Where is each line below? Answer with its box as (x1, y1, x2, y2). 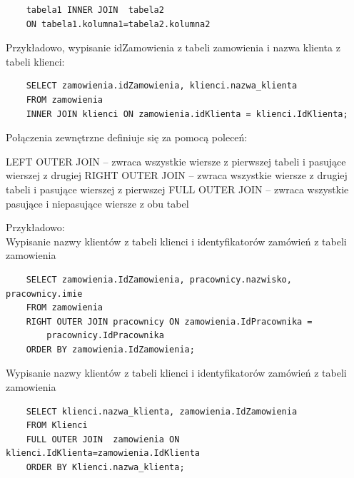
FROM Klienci (26, 420, 88, 431)
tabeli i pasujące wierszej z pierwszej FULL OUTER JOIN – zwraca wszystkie (6, 181, 349, 196)
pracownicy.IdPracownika (46, 330, 164, 341)
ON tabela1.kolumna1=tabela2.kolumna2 (26, 19, 211, 29)
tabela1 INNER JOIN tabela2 (26, 5, 164, 15)
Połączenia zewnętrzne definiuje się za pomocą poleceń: (6, 130, 248, 145)
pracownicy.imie (6, 288, 83, 299)
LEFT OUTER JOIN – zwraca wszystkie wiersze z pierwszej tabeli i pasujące (6, 153, 346, 168)
